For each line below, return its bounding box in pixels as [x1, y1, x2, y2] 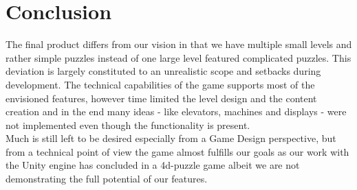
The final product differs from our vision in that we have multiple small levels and [6, 37, 352, 51]
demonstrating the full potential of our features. [6, 171, 208, 186]
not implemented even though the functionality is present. [6, 117, 250, 132]
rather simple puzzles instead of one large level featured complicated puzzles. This [6, 50, 351, 64]
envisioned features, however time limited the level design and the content [6, 91, 317, 105]
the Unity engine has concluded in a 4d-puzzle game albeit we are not [6, 158, 300, 172]
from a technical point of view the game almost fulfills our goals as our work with [6, 144, 349, 158]
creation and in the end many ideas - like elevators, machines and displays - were [6, 104, 347, 119]
